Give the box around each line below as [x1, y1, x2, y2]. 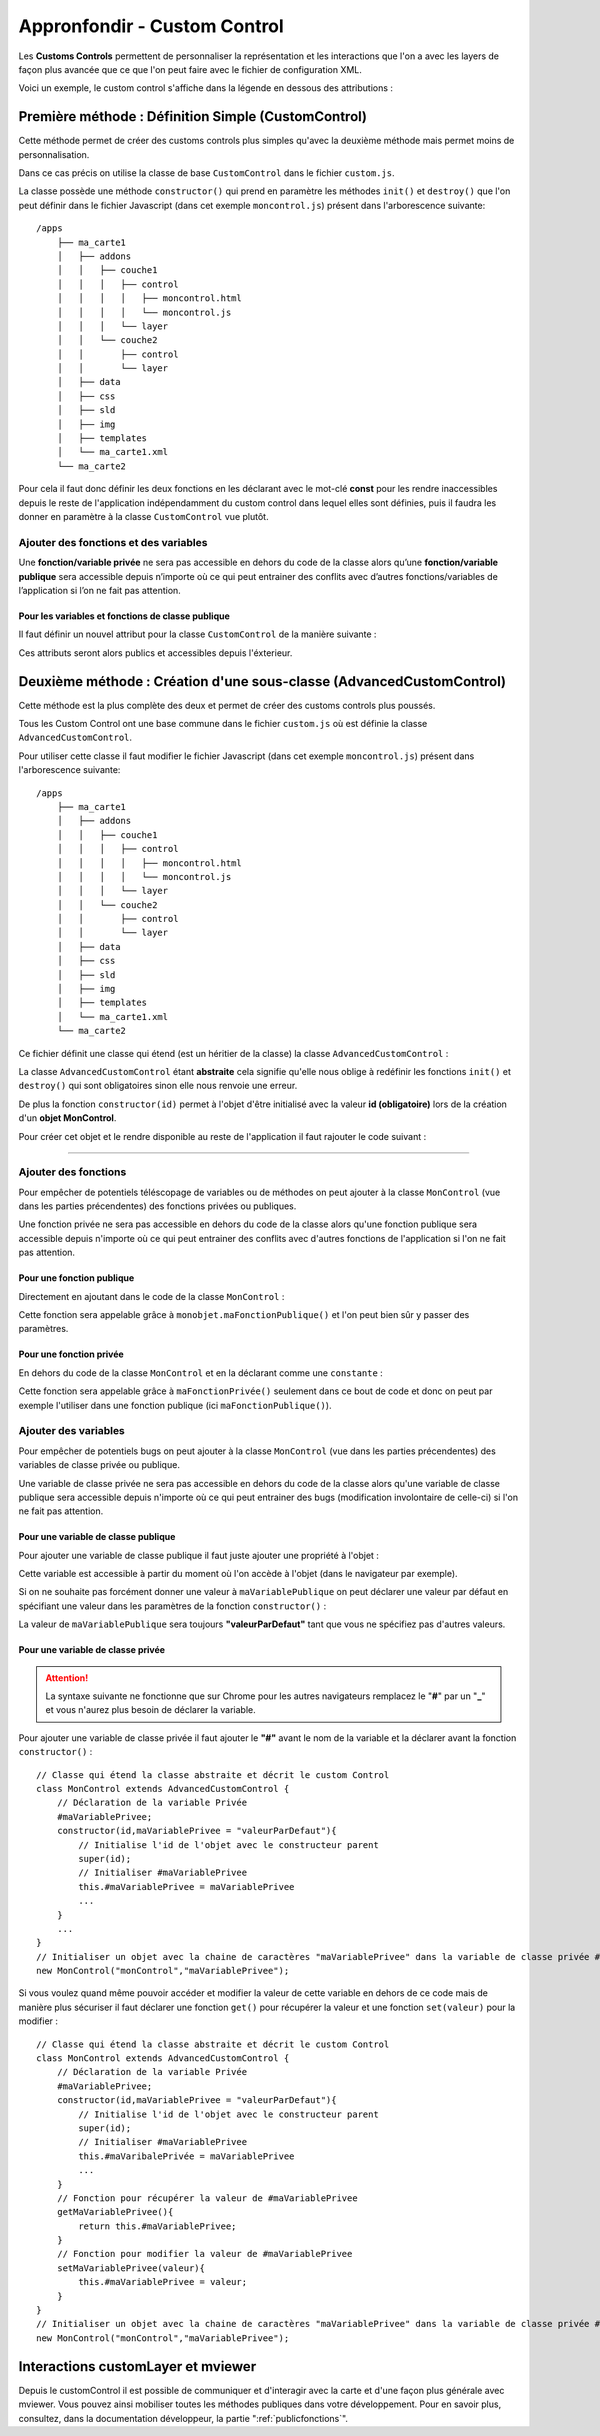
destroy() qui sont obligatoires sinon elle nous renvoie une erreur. [18, 1080, 298, 1092]
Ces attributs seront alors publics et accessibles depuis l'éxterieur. [18, 646, 293, 659]
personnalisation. [18, 148, 90, 160]
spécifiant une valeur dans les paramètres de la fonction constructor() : [18, 1600, 327, 1612]
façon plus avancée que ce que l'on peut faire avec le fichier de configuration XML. [18, 63, 362, 75]
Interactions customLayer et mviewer [18, 2358, 257, 2375]
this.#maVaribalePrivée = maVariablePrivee [78, 2150, 295, 2162]
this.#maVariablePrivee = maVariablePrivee [78, 1881, 295, 1892]
